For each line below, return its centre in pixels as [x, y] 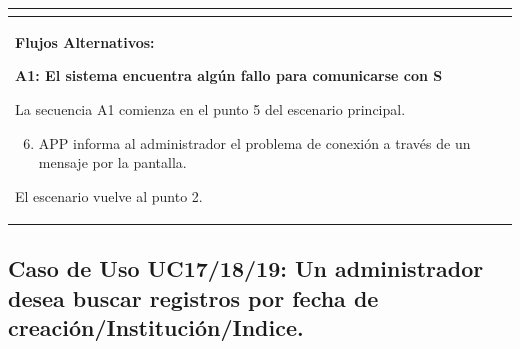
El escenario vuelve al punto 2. [109, 195]
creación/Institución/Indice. [156, 326]
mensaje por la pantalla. [112, 162]
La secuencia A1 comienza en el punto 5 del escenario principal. [210, 108]
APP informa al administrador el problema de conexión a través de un [254, 142]
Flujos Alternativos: [85, 41]
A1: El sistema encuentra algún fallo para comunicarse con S [229, 75]
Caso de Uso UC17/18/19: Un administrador [246, 268]
